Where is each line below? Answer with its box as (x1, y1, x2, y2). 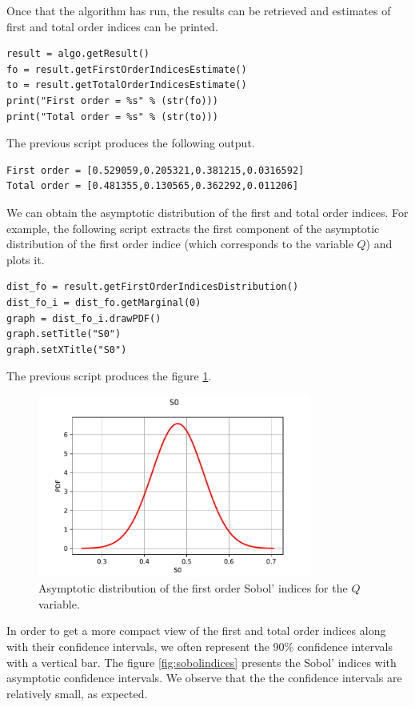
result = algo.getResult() (6, 48, 150, 60)
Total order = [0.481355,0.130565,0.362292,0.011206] (6, 180, 299, 192)
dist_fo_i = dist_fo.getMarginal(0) (6, 296, 202, 308)
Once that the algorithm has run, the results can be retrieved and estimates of (6, 2, 391, 18)
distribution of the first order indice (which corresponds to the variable (6, 235, 353, 252)
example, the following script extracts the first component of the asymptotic (6, 219, 380, 236)
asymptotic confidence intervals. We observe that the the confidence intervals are (6, 669, 402, 686)
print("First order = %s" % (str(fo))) (6, 94, 218, 106)
